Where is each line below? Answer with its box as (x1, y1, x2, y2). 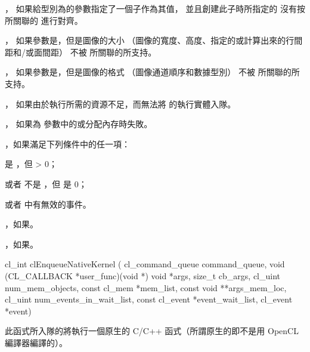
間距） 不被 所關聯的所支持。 (42, 45, 157, 58)
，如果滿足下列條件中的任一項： (5, 137, 130, 150)
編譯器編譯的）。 (5, 336, 67, 348)
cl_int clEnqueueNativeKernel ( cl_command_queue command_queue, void (5, 258, 285, 270)
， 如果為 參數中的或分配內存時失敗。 (5, 118, 153, 130)
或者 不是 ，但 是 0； (5, 177, 87, 190)
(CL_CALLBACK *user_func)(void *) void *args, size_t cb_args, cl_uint (5, 269, 281, 282)
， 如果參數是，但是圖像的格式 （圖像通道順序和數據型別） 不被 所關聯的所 (5, 66, 300, 78)
